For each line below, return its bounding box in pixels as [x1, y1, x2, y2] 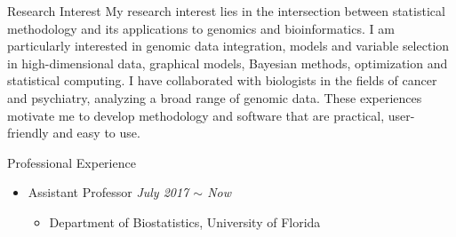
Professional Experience [7, 153, 136, 171]
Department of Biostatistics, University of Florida [49, 212, 321, 231]
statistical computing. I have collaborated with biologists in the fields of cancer [7, 71, 437, 90]
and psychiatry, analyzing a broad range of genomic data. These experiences [7, 88, 422, 107]
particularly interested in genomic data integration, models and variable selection [7, 36, 450, 55]
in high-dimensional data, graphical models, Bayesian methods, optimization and [7, 53, 448, 72]
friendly [7, 123, 49, 142]
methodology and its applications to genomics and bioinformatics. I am [7, 19, 395, 37]
